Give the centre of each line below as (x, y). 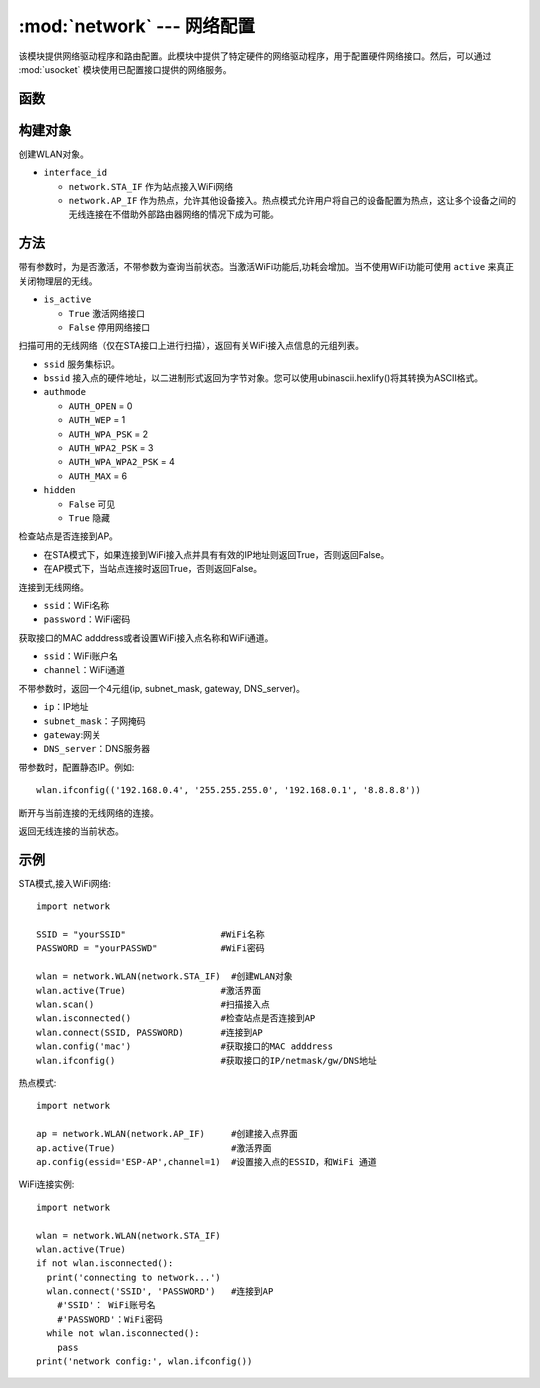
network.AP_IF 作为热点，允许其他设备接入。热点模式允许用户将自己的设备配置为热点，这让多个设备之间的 (292, 201)
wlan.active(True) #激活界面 (149, 990)
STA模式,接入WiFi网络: (65, 883)
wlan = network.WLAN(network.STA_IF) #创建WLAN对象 (165, 976)
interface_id (75, 173)
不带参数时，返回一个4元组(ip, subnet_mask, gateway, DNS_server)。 (161, 688)
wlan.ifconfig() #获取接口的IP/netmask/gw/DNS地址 (206, 1060)
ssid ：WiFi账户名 (81, 656)
